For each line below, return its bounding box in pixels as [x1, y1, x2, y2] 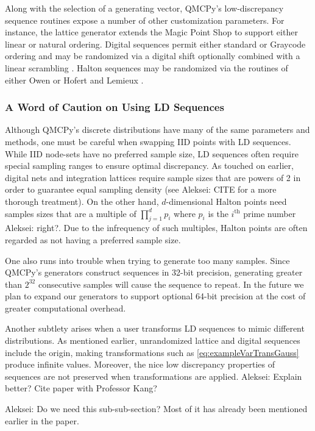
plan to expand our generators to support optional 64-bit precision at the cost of [5, 290, 306, 302]
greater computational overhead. [5, 301, 126, 314]
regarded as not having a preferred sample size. [5, 233, 181, 246]
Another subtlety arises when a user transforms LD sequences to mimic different [5, 322, 305, 335]
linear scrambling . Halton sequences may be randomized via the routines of [5, 61, 288, 74]
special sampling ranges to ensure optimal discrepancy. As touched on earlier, [5, 159, 294, 172]
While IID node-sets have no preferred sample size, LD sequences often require [5, 147, 299, 160]
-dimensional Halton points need [166, 194, 287, 207]
